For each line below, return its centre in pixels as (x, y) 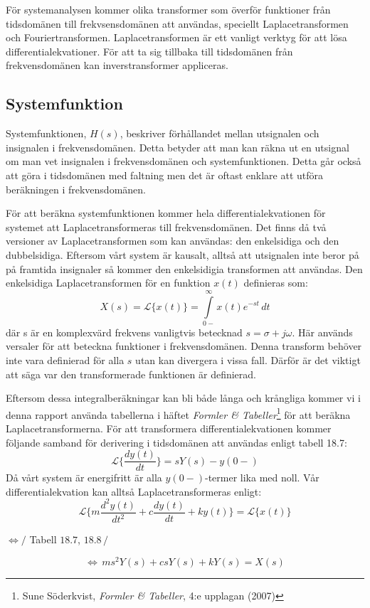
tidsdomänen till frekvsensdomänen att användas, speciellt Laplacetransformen (177, 23)
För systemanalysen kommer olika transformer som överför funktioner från (168, 9)
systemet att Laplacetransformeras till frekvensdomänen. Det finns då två (166, 226)
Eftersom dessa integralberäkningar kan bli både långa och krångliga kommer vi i (183, 398)
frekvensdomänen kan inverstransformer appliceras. (117, 65)
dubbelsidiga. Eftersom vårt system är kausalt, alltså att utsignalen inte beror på (183, 254)
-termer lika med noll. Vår (262, 478)
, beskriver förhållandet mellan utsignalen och (220, 133)
